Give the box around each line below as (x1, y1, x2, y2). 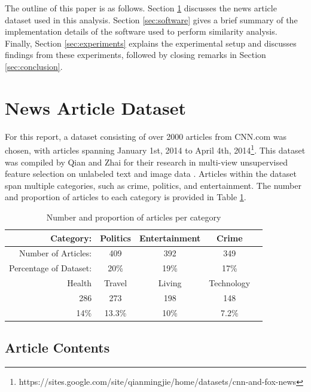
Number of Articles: (19, 247, 92, 259)
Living (158, 277, 182, 289)
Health (67, 277, 92, 289)
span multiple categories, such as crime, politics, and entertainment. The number (5, 179, 301, 191)
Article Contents (5, 338, 110, 357)
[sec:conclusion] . (5, 60, 63, 72)
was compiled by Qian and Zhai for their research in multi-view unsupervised (5, 155, 288, 168)
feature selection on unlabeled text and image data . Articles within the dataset (5, 167, 297, 180)
